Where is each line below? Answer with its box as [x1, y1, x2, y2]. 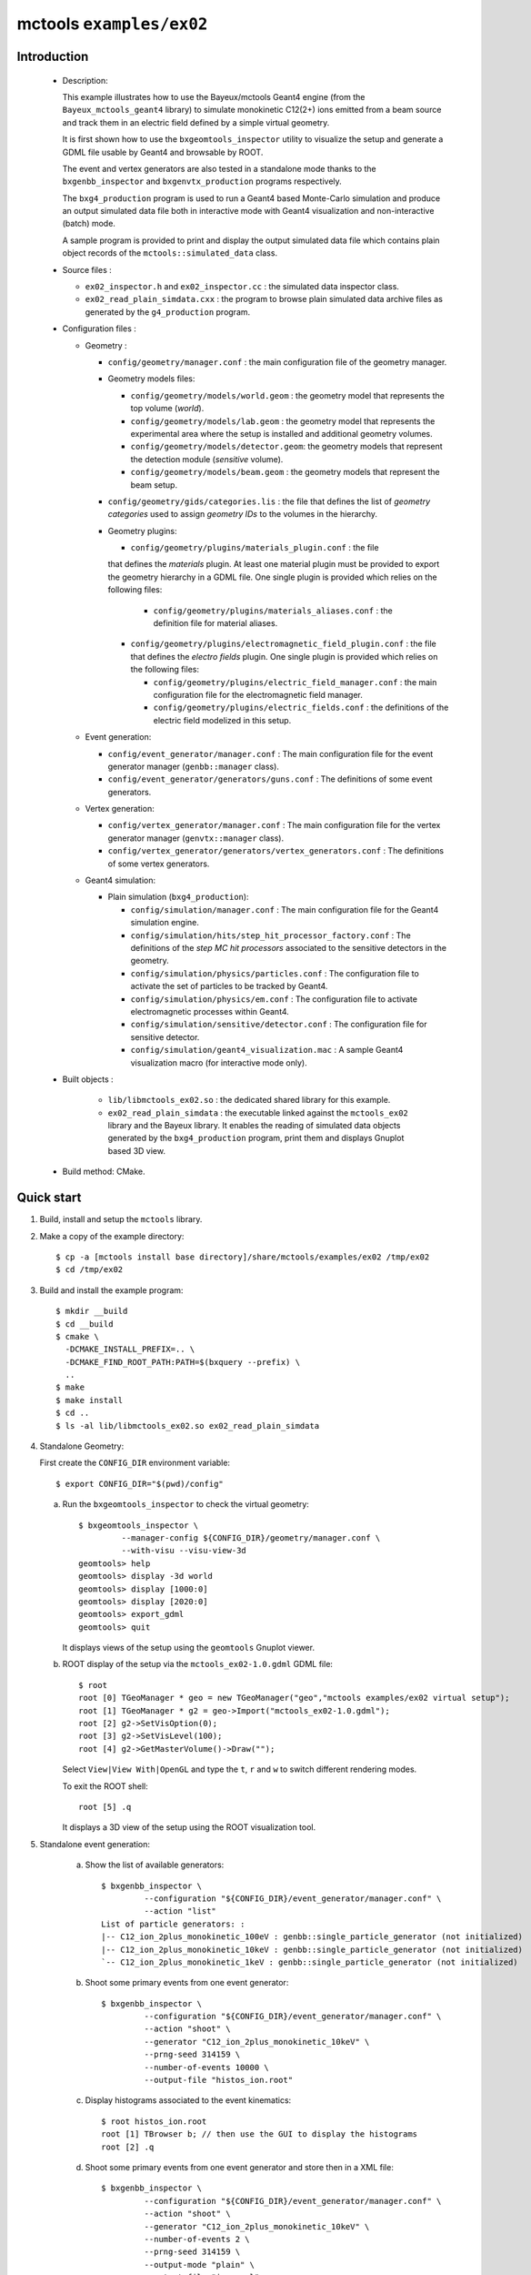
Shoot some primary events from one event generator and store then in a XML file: [85, 2161, 395, 2172]
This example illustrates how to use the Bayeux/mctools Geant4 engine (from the [62, 91, 366, 102]
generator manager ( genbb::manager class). [107, 761, 279, 772]
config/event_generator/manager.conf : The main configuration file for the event [107, 748, 434, 759]
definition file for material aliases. [153, 618, 278, 629]
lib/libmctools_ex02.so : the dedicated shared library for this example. [107, 1095, 391, 1106]
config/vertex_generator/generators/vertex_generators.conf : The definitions [107, 845, 445, 856]
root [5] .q [78, 1802, 132, 1812]
